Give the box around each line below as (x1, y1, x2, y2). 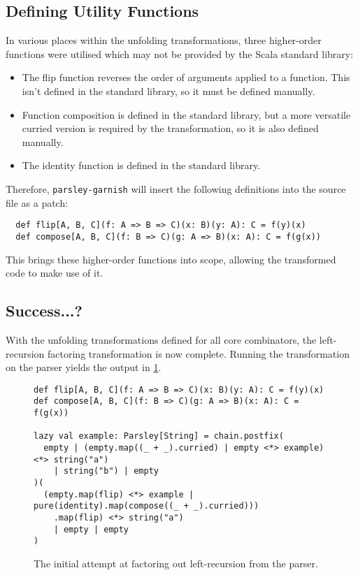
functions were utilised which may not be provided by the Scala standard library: (6, 46, 354, 61)
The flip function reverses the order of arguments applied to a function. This (22, 70, 350, 85)
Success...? (6, 300, 83, 321)
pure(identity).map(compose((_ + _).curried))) (34, 501, 259, 511)
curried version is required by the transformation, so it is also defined (22, 121, 319, 136)
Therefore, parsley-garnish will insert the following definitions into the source (6, 181, 346, 196)
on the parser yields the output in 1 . (6, 360, 162, 374)
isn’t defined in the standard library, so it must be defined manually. (22, 83, 315, 98)
